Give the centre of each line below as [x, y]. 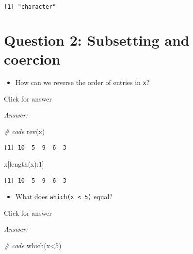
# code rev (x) [24, 131]
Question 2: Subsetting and [97, 40]
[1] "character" [30, 7]
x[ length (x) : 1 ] [24, 163]
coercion [32, 59]
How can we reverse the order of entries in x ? [82, 82]
